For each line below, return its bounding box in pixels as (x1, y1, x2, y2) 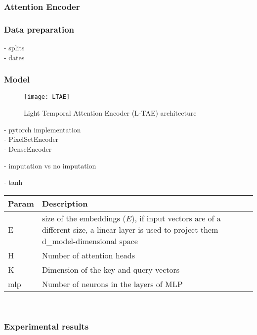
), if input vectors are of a (131, 212, 221, 224)
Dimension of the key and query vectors (42, 263, 180, 275)
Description (42, 197, 88, 209)
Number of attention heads (42, 249, 135, 261)
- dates (4, 52, 25, 62)
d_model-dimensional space (42, 235, 138, 247)
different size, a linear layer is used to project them (42, 223, 218, 235)
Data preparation (4, 23, 75, 35)
